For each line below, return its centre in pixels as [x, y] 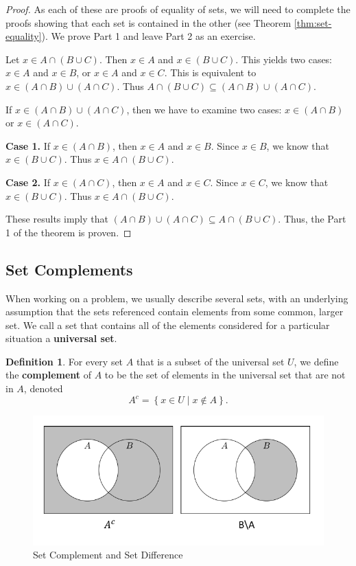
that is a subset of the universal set [210, 361]
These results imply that [57, 219]
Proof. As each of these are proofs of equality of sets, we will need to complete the [178, 9]
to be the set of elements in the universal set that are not [225, 375]
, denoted [43, 388]
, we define [316, 361]
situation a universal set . [61, 338]
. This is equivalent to [210, 72]
